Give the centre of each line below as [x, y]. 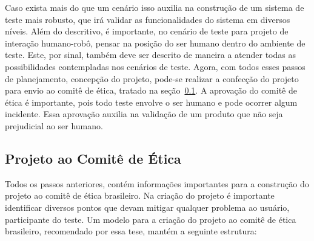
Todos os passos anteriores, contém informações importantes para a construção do [157, 183]
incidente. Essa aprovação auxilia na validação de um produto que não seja [144, 114]
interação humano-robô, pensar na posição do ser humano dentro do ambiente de [155, 43]
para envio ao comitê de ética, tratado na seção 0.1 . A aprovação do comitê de [151, 90]
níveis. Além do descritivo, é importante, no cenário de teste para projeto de [147, 31]
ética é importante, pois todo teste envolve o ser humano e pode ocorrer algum [151, 102]
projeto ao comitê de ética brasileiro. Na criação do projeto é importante [140, 195]
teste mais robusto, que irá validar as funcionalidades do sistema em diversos [148, 19]
